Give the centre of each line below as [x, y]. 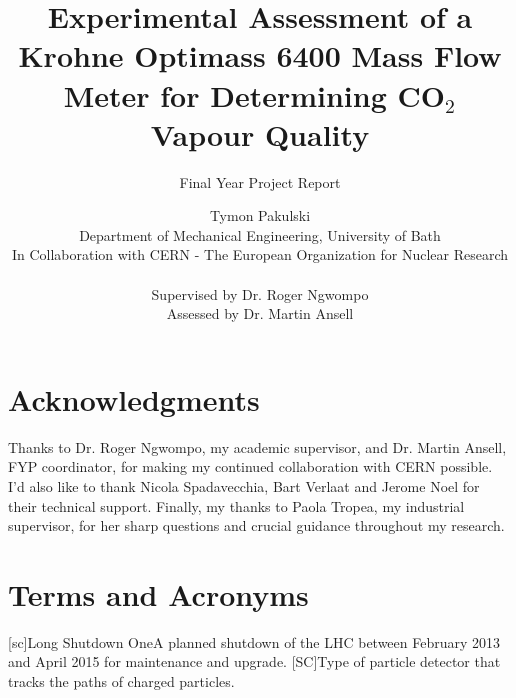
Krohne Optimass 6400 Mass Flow [260, 55]
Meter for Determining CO [254, 94]
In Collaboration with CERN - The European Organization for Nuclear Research [260, 254]
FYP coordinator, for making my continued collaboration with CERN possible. [250, 466]
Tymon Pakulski [260, 215]
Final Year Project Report [260, 181]
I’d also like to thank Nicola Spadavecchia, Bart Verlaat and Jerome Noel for [244, 485]
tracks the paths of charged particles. [121, 681]
